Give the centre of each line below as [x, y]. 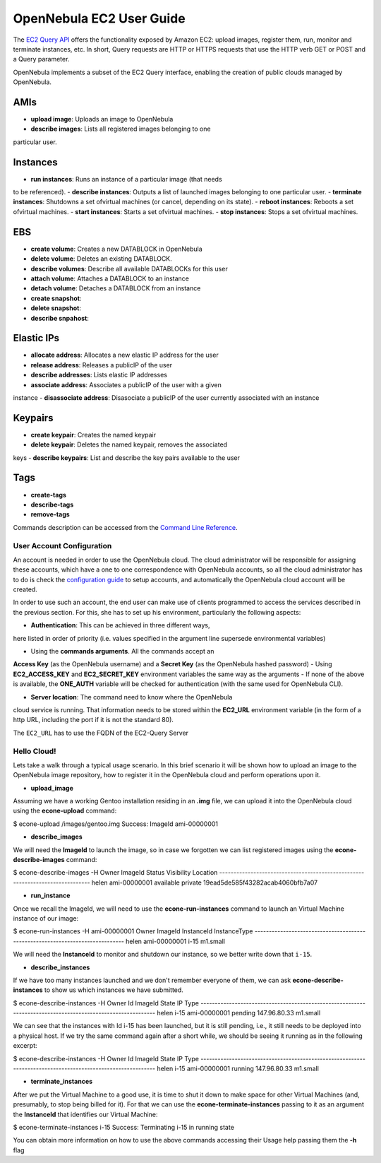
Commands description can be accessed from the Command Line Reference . [125, 527]
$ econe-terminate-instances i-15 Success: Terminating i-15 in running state [123, 1127]
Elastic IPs [36, 338]
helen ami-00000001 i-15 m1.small [176, 941]
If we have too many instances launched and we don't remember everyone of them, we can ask [152, 980]
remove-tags [50, 514]
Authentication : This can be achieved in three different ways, [120, 625]
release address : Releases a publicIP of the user [102, 365]
